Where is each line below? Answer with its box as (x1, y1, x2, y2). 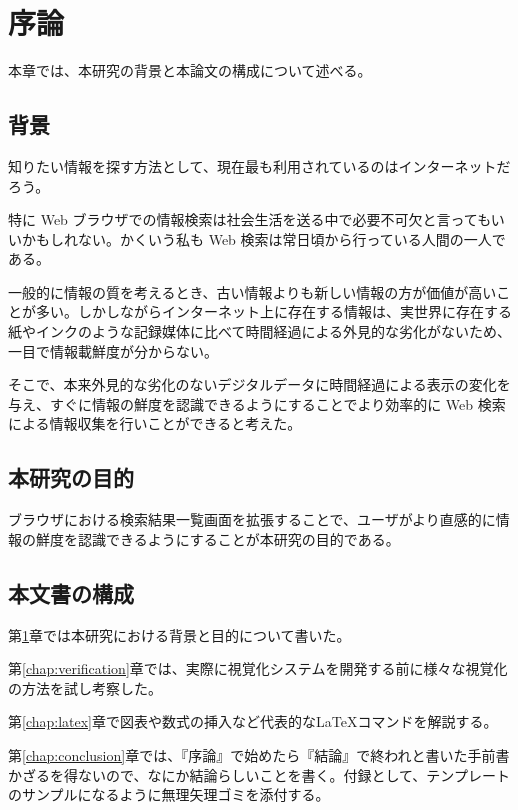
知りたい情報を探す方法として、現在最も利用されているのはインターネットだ (8, 155, 511, 176)
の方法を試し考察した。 (8, 677, 162, 698)
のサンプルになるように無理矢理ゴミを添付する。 (8, 784, 330, 805)
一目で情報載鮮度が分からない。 (8, 340, 218, 361)
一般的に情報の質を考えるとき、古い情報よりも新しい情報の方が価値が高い (8, 281, 497, 302)
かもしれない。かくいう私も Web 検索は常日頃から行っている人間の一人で (21, 228, 506, 249)
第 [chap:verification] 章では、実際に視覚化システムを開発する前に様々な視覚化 (8, 658, 508, 679)
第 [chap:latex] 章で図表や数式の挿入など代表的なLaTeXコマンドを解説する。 (8, 711, 498, 732)
